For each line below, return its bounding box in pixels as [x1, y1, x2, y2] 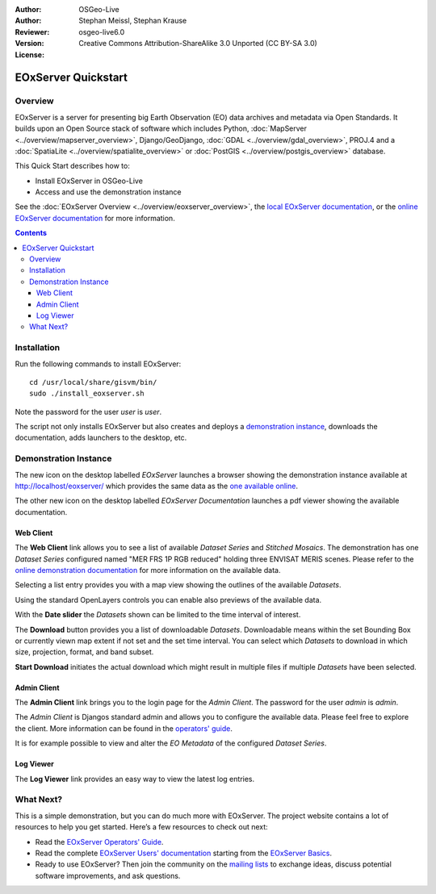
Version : [15, 39, 44, 48]
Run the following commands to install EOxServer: [15, 359, 182, 369]
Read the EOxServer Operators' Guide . [35, 837, 164, 846]
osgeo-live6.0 [78, 27, 125, 36]
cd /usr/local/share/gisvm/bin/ [29, 378, 157, 386]
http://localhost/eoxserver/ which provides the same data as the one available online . [15, 481, 299, 491]
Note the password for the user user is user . [15, 407, 162, 416]
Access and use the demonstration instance [35, 187, 182, 197]
